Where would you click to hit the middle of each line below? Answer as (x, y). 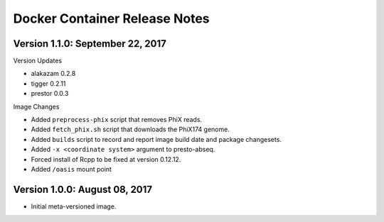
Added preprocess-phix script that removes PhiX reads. (117, 120)
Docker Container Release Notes (111, 18)
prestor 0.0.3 (50, 94)
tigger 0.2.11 (48, 83)
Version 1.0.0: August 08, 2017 (83, 189)
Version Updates (38, 61)
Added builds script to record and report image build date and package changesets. (156, 139)
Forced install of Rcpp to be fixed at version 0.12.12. (106, 159)
